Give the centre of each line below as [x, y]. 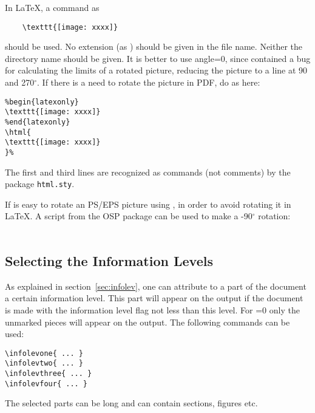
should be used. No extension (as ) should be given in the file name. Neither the [154, 46]
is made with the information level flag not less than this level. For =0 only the [152, 309]
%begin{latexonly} [42, 102]
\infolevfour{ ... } [46, 384]
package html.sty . [40, 184]
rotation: [274, 216]
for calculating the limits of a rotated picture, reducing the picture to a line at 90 [156, 70]
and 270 [20, 82]
